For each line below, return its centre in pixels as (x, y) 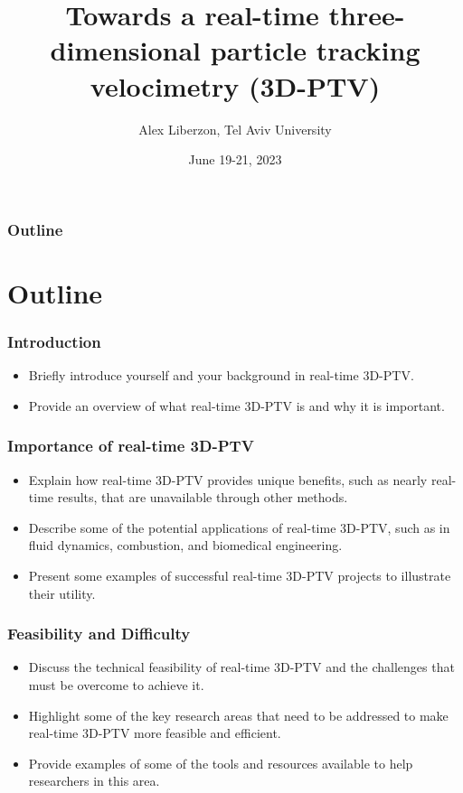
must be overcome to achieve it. (116, 684)
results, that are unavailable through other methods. (203, 497)
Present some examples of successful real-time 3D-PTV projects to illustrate (240, 575)
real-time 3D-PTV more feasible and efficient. (155, 733)
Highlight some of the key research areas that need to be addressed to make (238, 715)
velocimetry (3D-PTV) (235, 85)
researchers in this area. (94, 781)
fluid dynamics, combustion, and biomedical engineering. (185, 545)
